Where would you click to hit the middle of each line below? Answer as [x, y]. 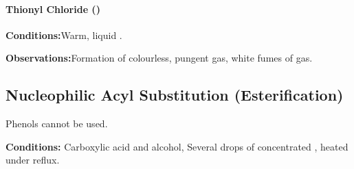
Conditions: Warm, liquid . [64, 35]
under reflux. [33, 160]
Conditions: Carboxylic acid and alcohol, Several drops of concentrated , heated [177, 146]
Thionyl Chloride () [53, 9]
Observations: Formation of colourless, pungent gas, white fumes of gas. [159, 58]
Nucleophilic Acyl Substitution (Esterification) [175, 95]
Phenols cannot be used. [57, 123]
